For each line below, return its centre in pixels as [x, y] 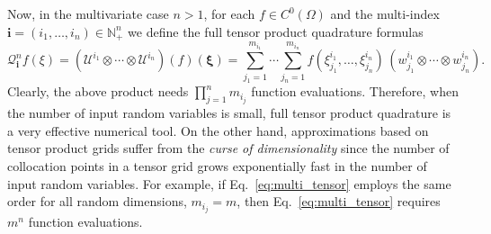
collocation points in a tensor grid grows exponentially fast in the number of [217, 166]
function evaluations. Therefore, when [355, 91]
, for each [229, 13]
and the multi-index [385, 13]
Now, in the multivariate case [88, 13]
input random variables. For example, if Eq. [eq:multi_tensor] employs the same [229, 183]
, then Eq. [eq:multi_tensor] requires [339, 201]
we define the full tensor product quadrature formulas [276, 31]
